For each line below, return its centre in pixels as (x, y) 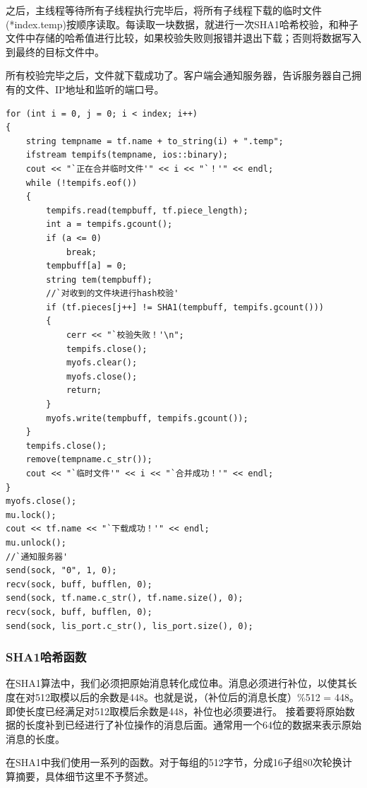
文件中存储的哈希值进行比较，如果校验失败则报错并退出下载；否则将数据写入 (183, 38)
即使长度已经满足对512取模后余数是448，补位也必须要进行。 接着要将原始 (175, 711)
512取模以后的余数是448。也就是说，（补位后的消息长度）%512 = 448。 (197, 696)
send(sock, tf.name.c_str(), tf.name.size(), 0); (125, 598)
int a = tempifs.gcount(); (109, 224)
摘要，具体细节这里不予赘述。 (84, 776)
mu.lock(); (31, 515)
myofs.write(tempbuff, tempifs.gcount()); (147, 418)
